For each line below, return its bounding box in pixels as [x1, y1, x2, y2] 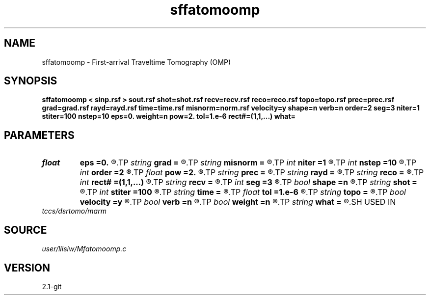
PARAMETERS [4, 129, 75, 141]
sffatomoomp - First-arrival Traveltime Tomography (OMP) [42, 57, 231, 66]
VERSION [4, 261, 51, 274]
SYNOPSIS [4, 75, 57, 87]
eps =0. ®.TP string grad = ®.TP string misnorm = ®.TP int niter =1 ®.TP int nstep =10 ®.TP [80, 158, 416, 168]
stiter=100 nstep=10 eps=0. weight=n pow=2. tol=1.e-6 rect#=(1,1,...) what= [42, 112, 296, 121]
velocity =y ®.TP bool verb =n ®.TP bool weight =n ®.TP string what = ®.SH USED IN [80, 197, 396, 207]
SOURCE [4, 223, 47, 236]
